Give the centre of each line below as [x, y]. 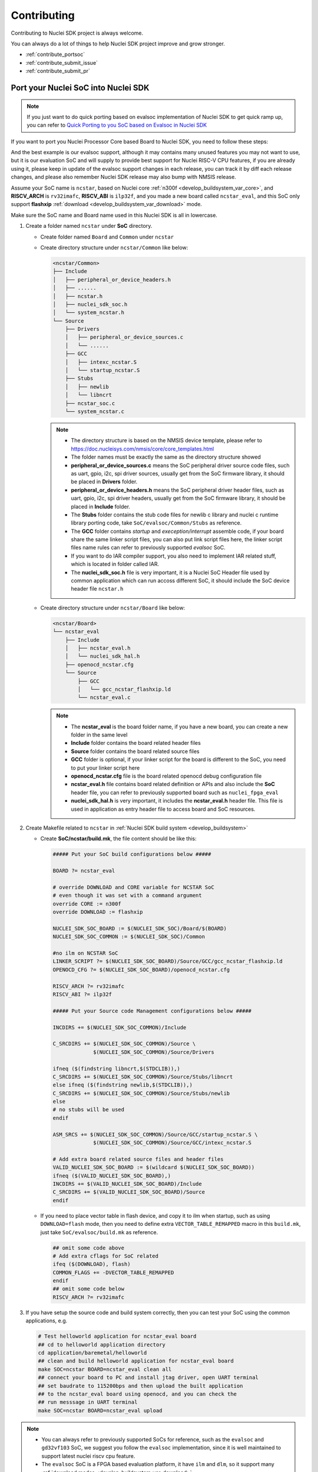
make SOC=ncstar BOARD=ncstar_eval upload [100, 1410]
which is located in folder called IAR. [115, 564]
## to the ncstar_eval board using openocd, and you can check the [138, 1394]
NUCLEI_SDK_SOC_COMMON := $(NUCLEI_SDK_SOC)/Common [129, 937]
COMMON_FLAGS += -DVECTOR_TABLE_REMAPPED [113, 1272]
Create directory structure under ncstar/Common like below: [114, 247]
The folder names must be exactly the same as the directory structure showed [166, 457]
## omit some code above [89, 1248]
